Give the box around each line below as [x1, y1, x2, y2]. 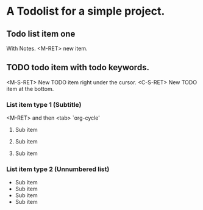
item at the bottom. [6, 85, 54, 92]
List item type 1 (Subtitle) [6, 100, 82, 109]
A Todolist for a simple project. [6, 4, 165, 18]
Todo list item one [6, 29, 76, 39]
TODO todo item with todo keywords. [6, 62, 149, 73]
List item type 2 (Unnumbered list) [6, 165, 110, 173]
